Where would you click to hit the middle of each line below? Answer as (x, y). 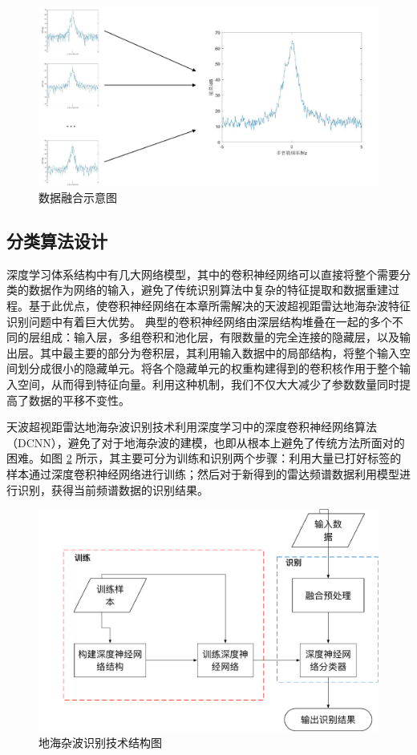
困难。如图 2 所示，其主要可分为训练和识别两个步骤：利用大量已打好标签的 (204, 458)
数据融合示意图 (78, 198)
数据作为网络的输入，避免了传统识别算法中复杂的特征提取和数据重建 (208, 290)
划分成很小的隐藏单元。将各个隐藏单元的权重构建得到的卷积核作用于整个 (208, 368)
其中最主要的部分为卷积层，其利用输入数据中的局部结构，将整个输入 (219, 352)
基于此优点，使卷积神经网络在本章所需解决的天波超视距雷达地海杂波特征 (219, 305)
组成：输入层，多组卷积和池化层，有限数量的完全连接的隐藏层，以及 (219, 337)
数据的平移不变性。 (79, 400)
